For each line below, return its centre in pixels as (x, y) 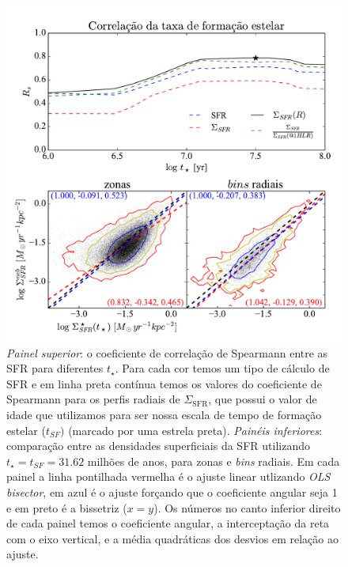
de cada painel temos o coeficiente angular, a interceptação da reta (168, 523)
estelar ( (26, 430)
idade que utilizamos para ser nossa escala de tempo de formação (164, 414)
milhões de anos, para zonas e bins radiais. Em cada (214, 461)
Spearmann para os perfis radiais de (93, 399)
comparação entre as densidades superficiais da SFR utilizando (158, 446)
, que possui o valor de (263, 399)
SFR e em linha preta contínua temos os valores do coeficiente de (164, 383)
